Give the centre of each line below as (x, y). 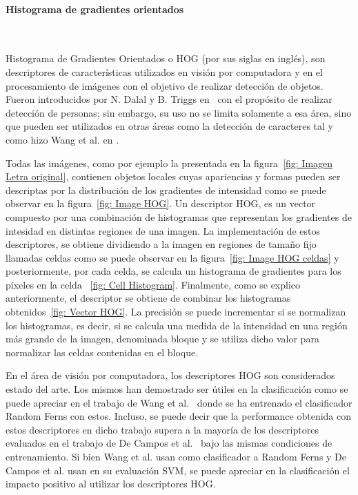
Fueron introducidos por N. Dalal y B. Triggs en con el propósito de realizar (169, 99)
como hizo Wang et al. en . (62, 139)
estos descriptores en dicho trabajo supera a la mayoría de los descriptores (162, 429)
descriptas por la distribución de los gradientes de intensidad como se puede (166, 190)
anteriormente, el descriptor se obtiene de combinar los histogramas (148, 298)
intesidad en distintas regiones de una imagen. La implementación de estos (163, 230)
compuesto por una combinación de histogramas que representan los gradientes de (179, 216)
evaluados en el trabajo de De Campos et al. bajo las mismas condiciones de (169, 443)
